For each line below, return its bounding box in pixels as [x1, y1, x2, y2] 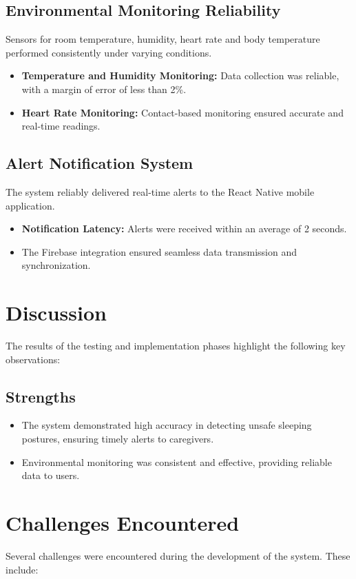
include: [6, 562, 39, 576]
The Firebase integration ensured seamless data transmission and [21, 244, 297, 258]
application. [6, 198, 55, 212]
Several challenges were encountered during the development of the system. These [6, 548, 350, 562]
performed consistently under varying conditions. [6, 45, 212, 59]
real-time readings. [21, 119, 101, 133]
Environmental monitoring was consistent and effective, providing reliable [21, 454, 332, 469]
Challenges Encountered [6, 509, 240, 537]
